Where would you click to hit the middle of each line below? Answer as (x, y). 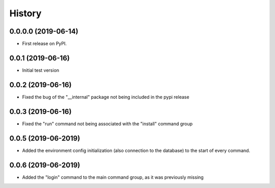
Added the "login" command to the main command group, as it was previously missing (113, 177)
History (25, 13)
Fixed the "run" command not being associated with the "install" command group (107, 124)
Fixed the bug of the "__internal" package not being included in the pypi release (106, 97)
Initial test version (41, 70)
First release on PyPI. (45, 44)
